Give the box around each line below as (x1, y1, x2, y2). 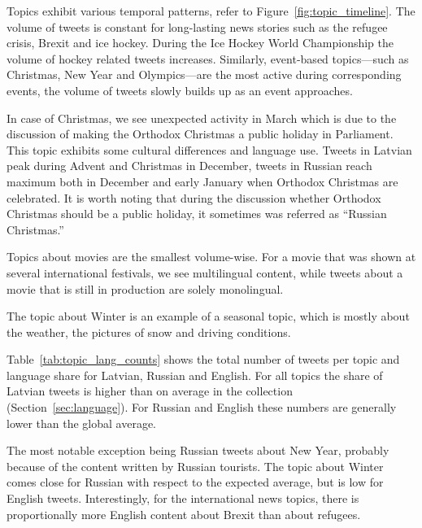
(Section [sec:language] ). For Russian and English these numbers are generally (7, 399, 397, 416)
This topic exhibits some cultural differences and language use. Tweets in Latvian (7, 141, 412, 158)
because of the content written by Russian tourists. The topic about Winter (7, 457, 384, 474)
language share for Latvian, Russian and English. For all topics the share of (7, 366, 383, 383)
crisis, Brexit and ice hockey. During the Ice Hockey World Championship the (7, 34, 394, 51)
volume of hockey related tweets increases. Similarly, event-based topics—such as (7, 50, 409, 67)
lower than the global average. (7, 414, 157, 431)
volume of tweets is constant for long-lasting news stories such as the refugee (7, 18, 388, 35)
